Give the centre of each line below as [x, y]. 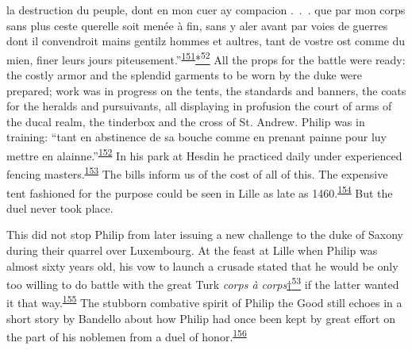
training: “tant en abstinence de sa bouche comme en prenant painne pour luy [197, 137]
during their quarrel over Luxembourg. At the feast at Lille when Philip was [192, 250]
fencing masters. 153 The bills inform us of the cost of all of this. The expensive [197, 173]
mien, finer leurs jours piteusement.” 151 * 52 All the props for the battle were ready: [206, 58]
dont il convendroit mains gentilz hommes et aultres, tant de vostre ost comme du [206, 41]
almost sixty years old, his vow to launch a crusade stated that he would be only [202, 265]
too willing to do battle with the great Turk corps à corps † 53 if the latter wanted [203, 283]
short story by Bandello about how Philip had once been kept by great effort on [201, 318]
